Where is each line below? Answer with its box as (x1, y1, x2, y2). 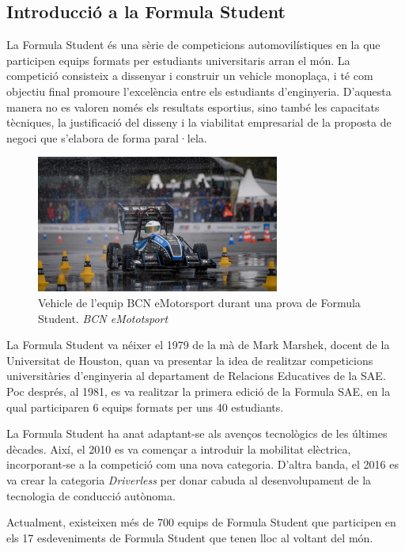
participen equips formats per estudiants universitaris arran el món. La (6, 51, 350, 68)
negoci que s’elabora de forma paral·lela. (6, 129, 207, 146)
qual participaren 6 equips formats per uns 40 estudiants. (6, 398, 284, 415)
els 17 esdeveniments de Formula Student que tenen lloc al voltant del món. (6, 529, 373, 545)
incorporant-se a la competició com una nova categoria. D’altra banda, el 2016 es (6, 456, 399, 473)
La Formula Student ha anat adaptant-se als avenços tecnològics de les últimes (6, 425, 388, 442)
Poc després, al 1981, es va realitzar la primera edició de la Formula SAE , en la (6, 382, 391, 399)
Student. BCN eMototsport (38, 310, 168, 326)
